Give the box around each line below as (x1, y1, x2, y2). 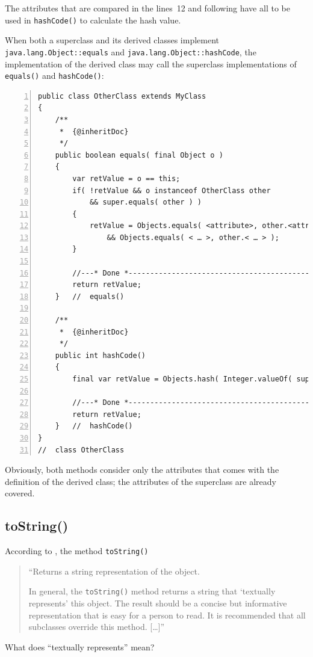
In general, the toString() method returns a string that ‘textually (28, 585, 276, 597)
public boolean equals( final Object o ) (55, 150, 223, 159)
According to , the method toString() (5, 544, 149, 557)
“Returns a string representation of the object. (28, 564, 200, 577)
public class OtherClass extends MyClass (38, 91, 206, 100)
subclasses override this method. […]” (28, 620, 165, 633)
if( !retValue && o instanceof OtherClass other (72, 186, 271, 195)
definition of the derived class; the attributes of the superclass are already (5, 475, 276, 487)
